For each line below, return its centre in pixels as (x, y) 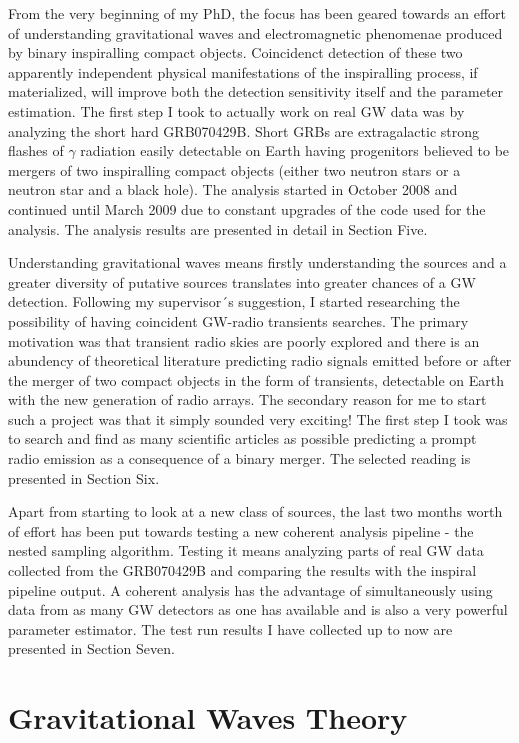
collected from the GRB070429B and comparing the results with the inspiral (242, 570)
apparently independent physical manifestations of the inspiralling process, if (243, 71)
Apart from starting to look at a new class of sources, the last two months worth (255, 511)
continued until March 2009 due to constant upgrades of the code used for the (247, 208)
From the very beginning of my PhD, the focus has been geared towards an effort (257, 13)
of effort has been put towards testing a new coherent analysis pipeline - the (241, 530)
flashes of (36, 150)
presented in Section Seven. (91, 648)
